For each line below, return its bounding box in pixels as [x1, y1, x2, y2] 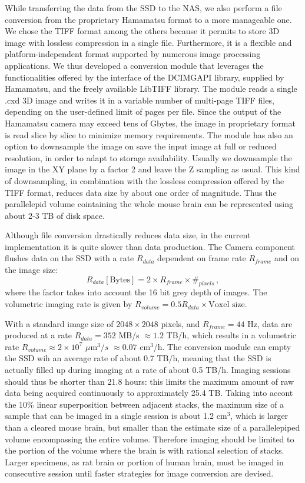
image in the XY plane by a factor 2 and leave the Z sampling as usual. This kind [5, 163, 300, 175]
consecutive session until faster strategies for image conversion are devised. [5, 467, 274, 479]
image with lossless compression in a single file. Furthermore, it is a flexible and [5, 36, 292, 48]
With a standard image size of [5, 317, 114, 329]
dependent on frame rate [157, 252, 246, 264]
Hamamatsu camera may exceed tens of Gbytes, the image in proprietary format [5, 116, 296, 129]
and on [274, 252, 300, 264]
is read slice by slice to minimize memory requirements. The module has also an [5, 128, 293, 141]
